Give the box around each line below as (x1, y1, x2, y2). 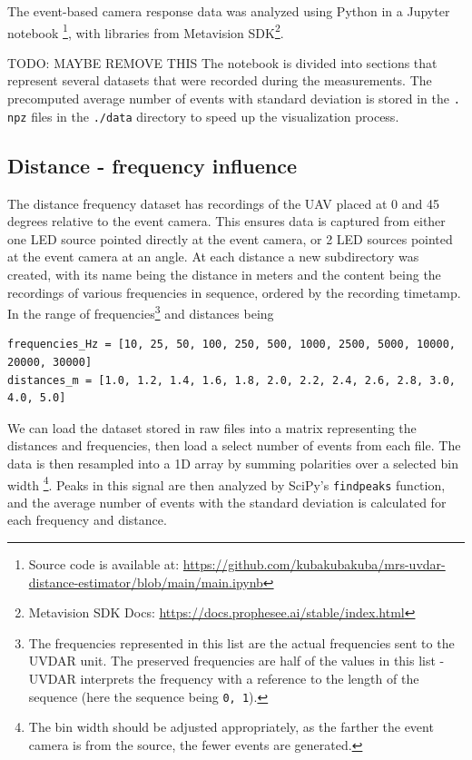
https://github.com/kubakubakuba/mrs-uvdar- (182, 555, 446, 574)
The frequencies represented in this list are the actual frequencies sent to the (28, 633, 455, 652)
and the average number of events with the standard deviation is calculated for (7, 492, 447, 511)
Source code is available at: (28, 555, 180, 574)
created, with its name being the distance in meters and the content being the (7, 264, 441, 283)
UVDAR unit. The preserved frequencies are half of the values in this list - (28, 651, 445, 670)
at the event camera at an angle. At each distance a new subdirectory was (7, 247, 419, 266)
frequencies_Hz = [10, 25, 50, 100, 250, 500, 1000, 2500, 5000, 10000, (7, 338, 456, 351)
